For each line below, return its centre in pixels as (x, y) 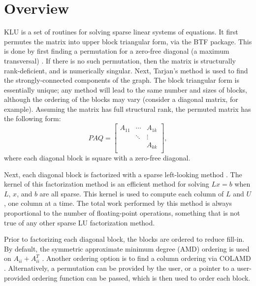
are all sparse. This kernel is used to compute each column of (132, 193)
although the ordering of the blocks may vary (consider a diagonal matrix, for (121, 99)
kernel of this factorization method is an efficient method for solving (107, 184)
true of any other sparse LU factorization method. (80, 222)
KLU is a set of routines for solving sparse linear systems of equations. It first (121, 32)
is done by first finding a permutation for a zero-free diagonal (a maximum (117, 51)
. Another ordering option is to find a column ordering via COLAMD (146, 258)
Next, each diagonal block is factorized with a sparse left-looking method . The (123, 174)
